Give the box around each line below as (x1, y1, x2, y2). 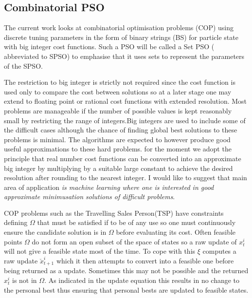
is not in (12, 275, 37, 285)
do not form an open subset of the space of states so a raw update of (32, 236, 237, 246)
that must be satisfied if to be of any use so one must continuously (37, 217, 236, 227)
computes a (202, 246, 236, 256)
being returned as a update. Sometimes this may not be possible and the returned (4, 265, 249, 276)
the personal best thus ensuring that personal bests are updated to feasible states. (4, 284, 249, 295)
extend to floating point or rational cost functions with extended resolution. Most (4, 96, 247, 106)
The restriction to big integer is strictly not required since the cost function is (4, 77, 235, 87)
